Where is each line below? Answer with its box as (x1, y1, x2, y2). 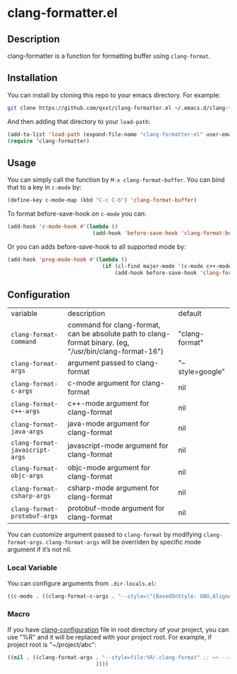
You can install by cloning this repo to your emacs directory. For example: (7, 90, 221, 99)
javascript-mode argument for (67, 441, 169, 451)
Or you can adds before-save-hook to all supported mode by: (7, 242, 186, 251)
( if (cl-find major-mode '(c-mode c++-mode (102, 262, 232, 269)
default (178, 309, 202, 319)
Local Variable (7, 563, 58, 572)
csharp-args (11, 492, 51, 500)
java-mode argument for (67, 419, 150, 429)
